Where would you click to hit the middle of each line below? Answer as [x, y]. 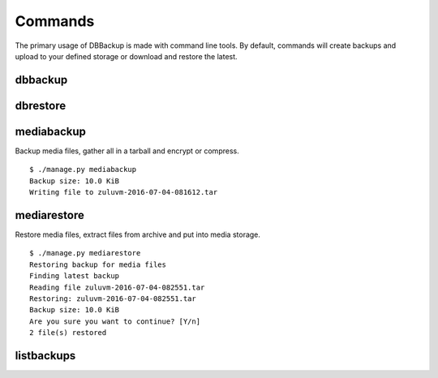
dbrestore [41, 105]
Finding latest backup [75, 276]
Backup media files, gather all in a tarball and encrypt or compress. [127, 151]
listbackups [45, 356]
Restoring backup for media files [98, 264]
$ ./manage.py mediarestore [85, 253]
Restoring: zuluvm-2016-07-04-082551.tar [113, 299]
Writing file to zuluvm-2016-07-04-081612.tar [124, 192]
